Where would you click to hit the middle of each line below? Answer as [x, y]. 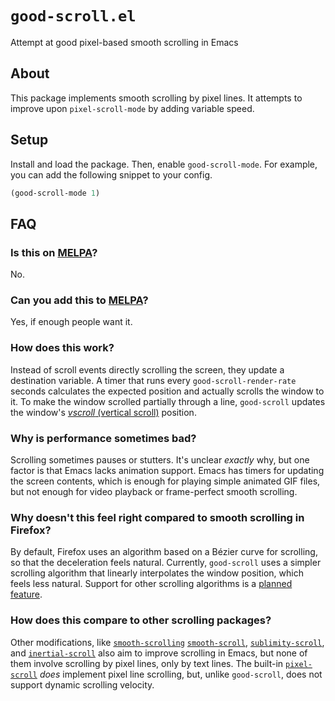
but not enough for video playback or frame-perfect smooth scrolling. [154, 492]
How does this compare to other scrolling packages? [141, 620]
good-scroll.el [73, 16]
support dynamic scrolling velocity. [82, 684]
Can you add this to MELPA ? [79, 300]
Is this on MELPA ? [54, 252]
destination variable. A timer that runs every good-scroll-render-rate [153, 380]
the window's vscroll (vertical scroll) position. [103, 412]
